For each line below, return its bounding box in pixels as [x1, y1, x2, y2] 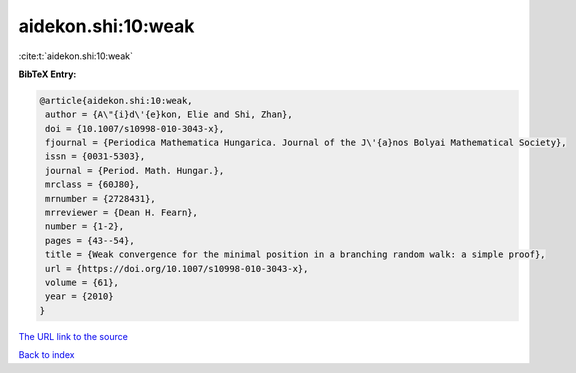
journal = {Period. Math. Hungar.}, [45, 165, 225, 176]
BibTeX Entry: [18, 68, 77, 80]
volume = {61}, [45, 277, 120, 288]
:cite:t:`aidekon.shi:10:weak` [18, 50, 134, 62]
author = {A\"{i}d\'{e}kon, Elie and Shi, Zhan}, [45, 109, 294, 120]
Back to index [18, 349, 75, 361]
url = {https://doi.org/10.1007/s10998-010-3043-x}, [45, 263, 309, 274]
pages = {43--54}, [45, 235, 135, 246]
